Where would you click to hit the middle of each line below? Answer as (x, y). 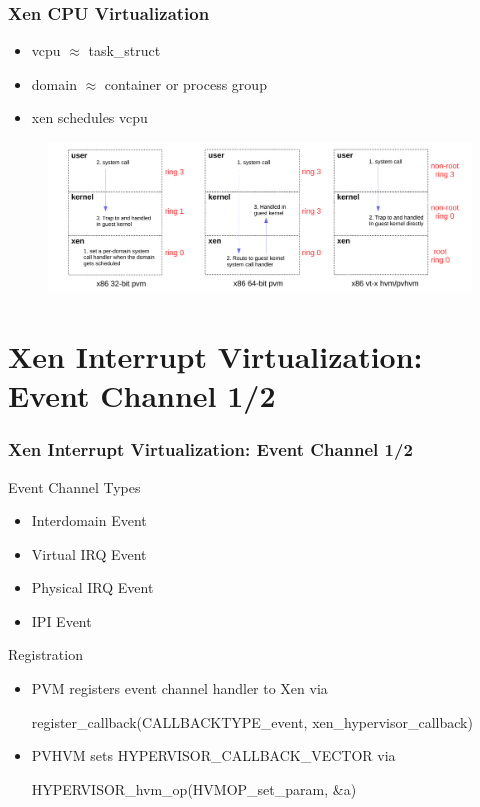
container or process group (185, 83)
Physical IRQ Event (92, 587)
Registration (45, 654)
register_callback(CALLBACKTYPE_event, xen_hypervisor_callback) (252, 721)
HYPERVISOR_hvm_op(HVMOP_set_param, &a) (194, 788)
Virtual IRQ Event (89, 553)
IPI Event (61, 620)
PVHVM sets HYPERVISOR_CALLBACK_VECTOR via (213, 755)
